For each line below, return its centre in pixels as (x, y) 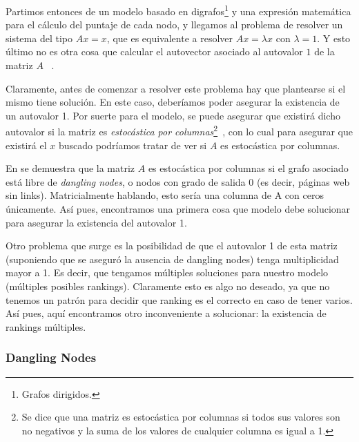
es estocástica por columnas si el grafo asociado (248, 168)
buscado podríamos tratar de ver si (133, 145)
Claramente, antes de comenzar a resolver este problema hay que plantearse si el (176, 88)
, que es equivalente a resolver (170, 38)
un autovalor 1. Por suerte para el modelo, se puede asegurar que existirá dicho (173, 115)
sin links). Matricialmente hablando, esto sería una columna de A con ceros (165, 195)
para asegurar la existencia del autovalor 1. (96, 222)
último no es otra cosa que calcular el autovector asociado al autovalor (154, 51)
